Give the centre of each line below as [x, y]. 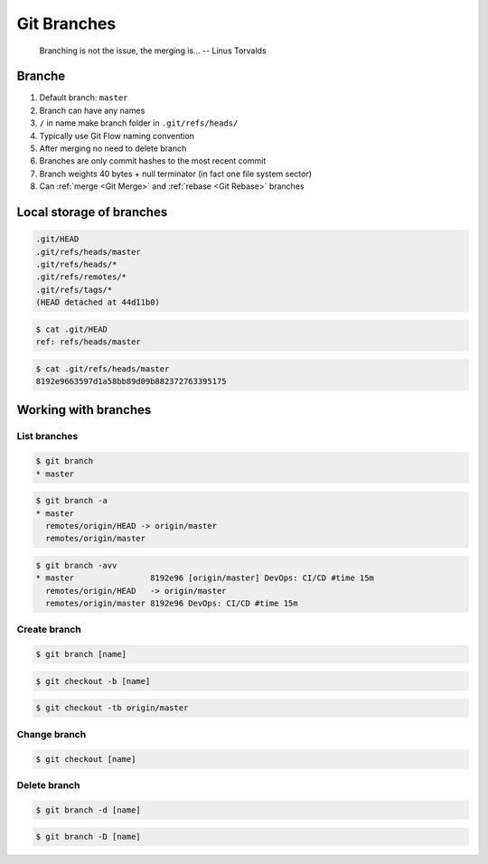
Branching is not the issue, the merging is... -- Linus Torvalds [153, 51]
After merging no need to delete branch [113, 148]
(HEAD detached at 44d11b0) [98, 302]
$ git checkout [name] [86, 759]
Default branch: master [84, 98]
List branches [47, 437]
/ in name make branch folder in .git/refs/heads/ [139, 123]
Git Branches [66, 23]
